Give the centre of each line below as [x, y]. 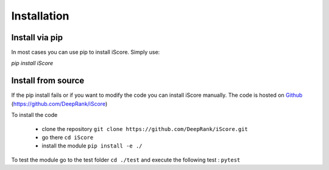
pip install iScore [32, 63]
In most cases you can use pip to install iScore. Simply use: [86, 52]
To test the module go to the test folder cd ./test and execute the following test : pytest [126, 160]
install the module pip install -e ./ [92, 146]
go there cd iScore [68, 137]
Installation [40, 16]
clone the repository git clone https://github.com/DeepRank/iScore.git [145, 129]
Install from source [48, 81]
